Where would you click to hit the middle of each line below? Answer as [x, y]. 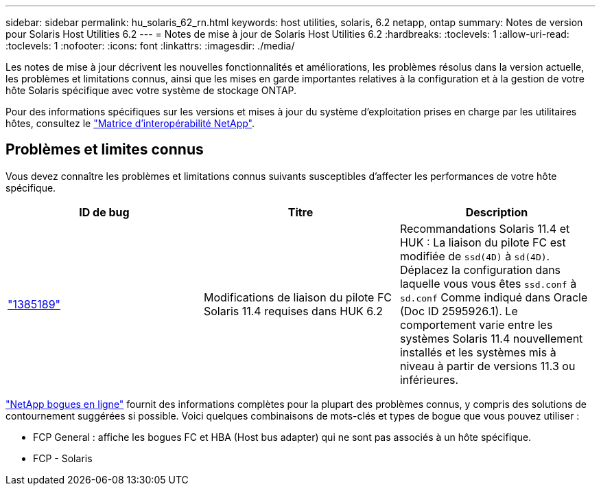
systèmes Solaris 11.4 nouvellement [491, 338]
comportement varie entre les [476, 324]
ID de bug [104, 212]
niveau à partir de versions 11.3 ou [487, 366]
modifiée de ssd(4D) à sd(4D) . [475, 256]
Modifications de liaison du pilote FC [298, 297]
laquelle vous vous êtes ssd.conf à [488, 283]
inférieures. [429, 379]
